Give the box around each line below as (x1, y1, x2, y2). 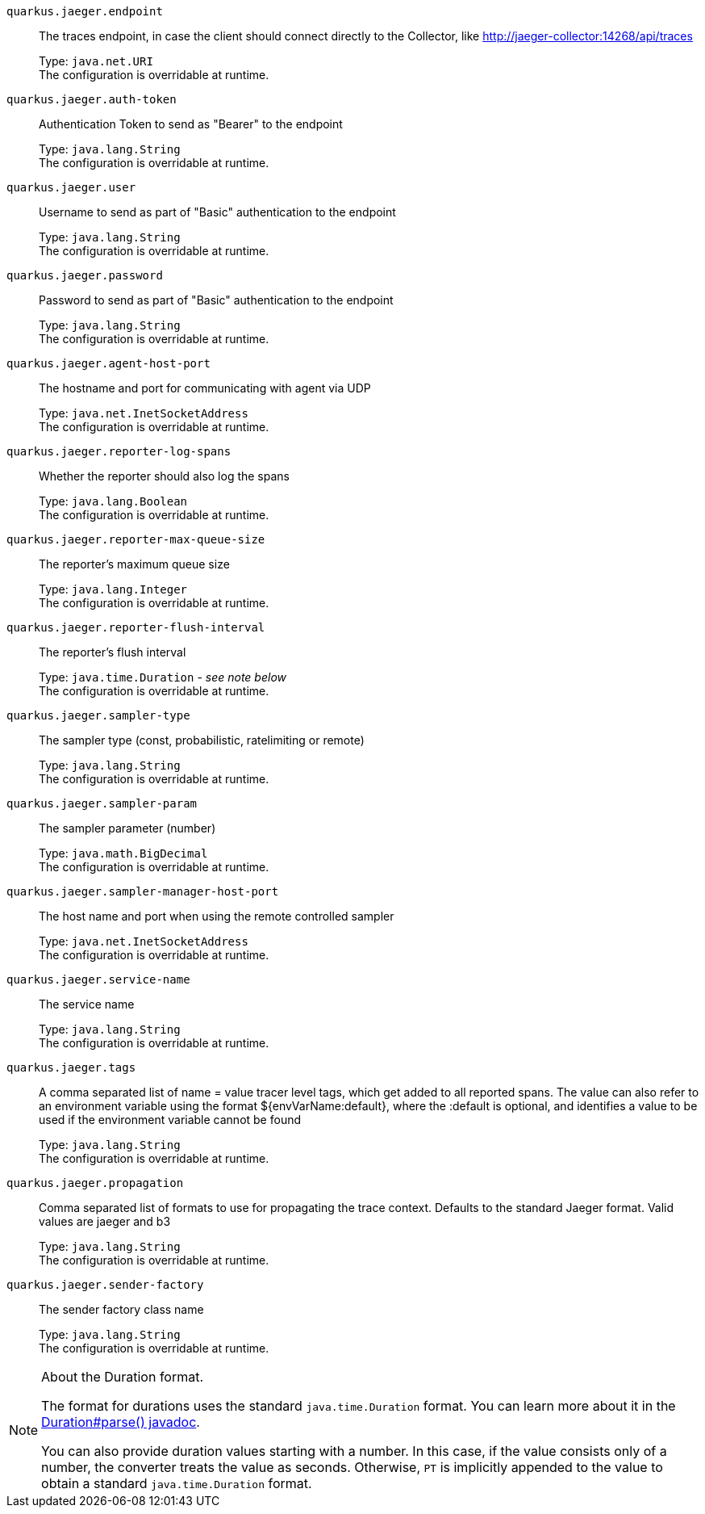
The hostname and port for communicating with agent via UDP (39, 381, 371, 395)
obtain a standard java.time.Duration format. (41, 1475, 312, 1491)
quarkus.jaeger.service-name (6, 973, 190, 986)
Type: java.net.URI (39, 54, 153, 68)
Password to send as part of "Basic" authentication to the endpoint (39, 293, 394, 307)
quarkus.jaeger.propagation (6, 1176, 184, 1189)
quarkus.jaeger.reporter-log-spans (6, 445, 232, 458)
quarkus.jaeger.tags (6, 1061, 136, 1074)
